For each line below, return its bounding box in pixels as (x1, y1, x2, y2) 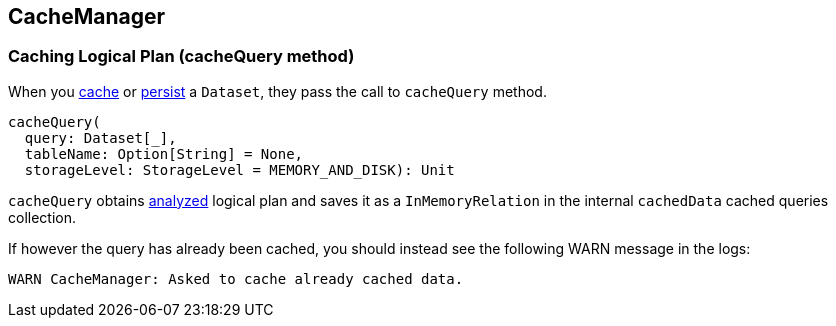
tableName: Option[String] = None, (24, 145, 304, 162)
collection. (8, 208, 77, 226)
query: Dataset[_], (24, 129, 177, 146)
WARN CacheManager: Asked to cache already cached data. (8, 270, 464, 287)
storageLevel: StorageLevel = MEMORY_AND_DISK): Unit (24, 161, 455, 178)
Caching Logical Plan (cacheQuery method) (8, 46, 355, 67)
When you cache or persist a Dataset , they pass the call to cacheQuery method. (8, 82, 547, 100)
